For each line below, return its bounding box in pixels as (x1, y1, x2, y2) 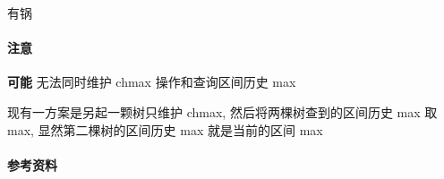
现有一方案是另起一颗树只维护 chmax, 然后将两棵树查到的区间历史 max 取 (7, 102, 438, 121)
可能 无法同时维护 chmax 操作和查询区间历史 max (7, 72, 296, 91)
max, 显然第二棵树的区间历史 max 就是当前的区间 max (7, 120, 323, 139)
